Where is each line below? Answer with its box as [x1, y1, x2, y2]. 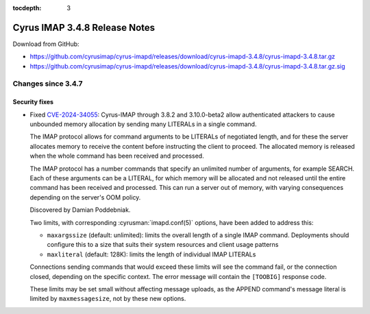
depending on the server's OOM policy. [29, 193, 141, 202]
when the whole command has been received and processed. [29, 152, 205, 160]
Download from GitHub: [12, 40, 79, 48]
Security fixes [12, 98, 54, 106]
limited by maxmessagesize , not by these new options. [29, 295, 186, 303]
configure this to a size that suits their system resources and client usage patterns [47, 241, 279, 249]
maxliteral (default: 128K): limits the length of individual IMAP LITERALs [47, 250, 256, 258]
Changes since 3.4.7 [12, 79, 83, 88]
